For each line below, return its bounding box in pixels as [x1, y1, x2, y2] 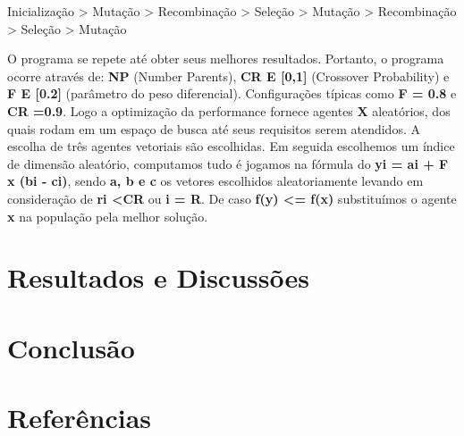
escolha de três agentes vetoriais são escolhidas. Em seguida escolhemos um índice [7, 137, 455, 155]
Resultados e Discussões [7, 259, 309, 296]
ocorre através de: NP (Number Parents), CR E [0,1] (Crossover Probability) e [7, 66, 450, 85]
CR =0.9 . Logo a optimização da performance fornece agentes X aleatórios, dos [7, 101, 451, 120]
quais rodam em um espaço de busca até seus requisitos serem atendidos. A [7, 119, 420, 138]
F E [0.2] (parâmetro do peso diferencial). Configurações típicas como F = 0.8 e [7, 84, 457, 103]
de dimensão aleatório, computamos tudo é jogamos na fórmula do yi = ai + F [7, 154, 449, 172]
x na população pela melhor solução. [7, 206, 208, 225]
